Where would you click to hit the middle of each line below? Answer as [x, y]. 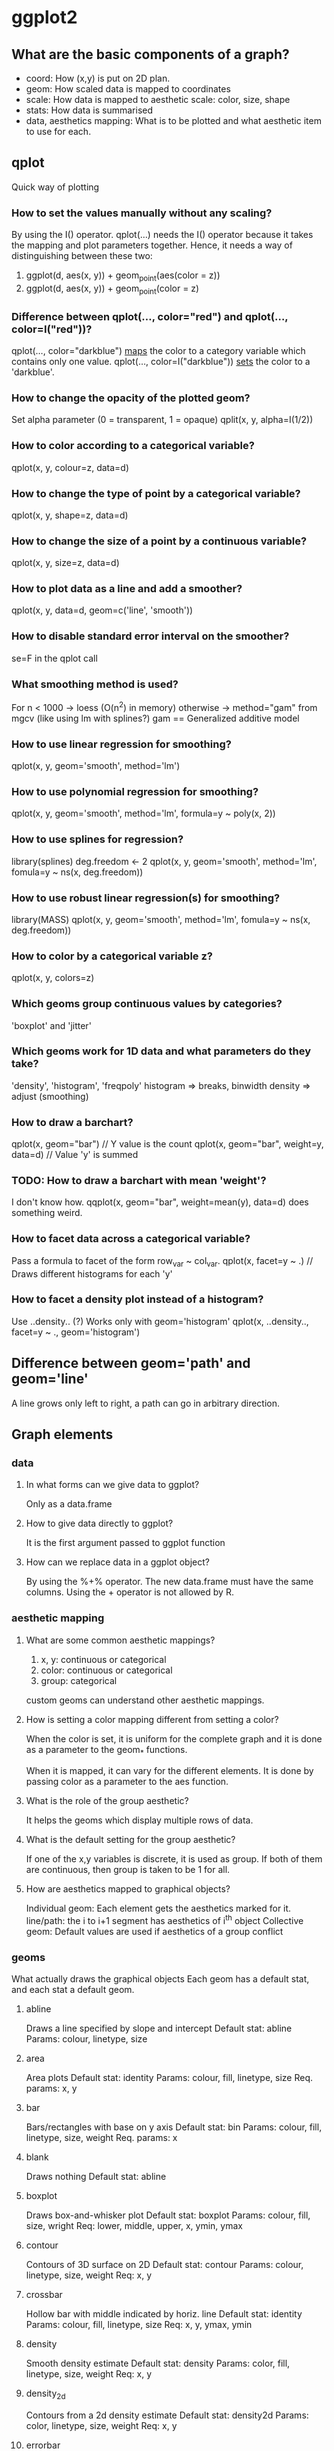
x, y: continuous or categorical [103, 1659]
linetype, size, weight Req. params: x [101, 2138]
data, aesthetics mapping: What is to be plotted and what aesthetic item [173, 120]
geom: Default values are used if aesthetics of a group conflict [154, 1932]
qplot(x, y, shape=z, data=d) [70, 515]
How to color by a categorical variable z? [112, 956]
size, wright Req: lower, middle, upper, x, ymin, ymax [134, 2226]
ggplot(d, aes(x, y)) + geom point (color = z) [112, 289]
